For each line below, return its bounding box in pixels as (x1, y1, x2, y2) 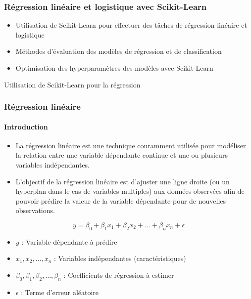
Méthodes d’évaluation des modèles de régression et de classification (15, 46, 222, 56)
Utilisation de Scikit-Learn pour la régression (4, 79, 141, 89)
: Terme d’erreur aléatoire (21, 287, 99, 297)
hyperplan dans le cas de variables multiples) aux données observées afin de (15, 186, 245, 196)
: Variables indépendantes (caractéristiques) (53, 253, 186, 263)
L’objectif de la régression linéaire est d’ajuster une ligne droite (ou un (15, 176, 230, 186)
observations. (15, 205, 55, 215)
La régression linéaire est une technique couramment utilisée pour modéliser (15, 140, 246, 150)
